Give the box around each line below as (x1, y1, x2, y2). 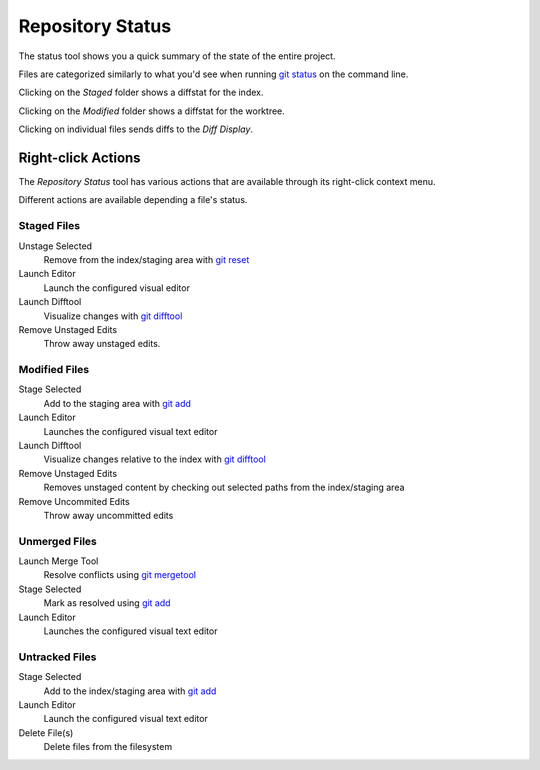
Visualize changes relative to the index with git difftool (43, 453, 267, 465)
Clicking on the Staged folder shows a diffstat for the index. (18, 86, 264, 99)
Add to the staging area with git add (43, 397, 192, 409)
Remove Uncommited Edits (18, 495, 130, 507)
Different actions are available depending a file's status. (18, 194, 248, 206)
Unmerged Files (18, 534, 97, 548)
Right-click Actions (18, 149, 141, 166)
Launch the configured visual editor (43, 281, 190, 294)
